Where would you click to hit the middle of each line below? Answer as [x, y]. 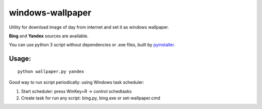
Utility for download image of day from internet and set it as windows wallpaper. [89, 27]
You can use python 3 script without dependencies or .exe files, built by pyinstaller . [92, 45]
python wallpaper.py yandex [51, 71]
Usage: [20, 59]
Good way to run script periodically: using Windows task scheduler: [76, 82]
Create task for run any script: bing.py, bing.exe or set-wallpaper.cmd [90, 98]
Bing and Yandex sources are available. [49, 36]
